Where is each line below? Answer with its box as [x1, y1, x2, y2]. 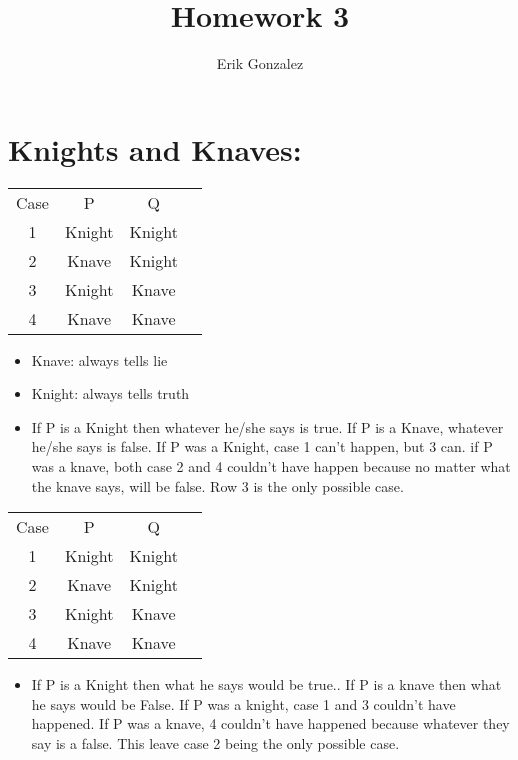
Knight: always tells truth [31, 383, 190, 404]
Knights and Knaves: [8, 128, 302, 169]
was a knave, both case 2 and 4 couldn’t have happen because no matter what [31, 456, 511, 477]
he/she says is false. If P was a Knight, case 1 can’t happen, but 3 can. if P [31, 436, 493, 457]
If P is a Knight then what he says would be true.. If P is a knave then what [31, 674, 502, 695]
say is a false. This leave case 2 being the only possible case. [31, 733, 400, 753]
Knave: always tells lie [31, 349, 168, 370]
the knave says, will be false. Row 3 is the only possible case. [31, 475, 404, 496]
